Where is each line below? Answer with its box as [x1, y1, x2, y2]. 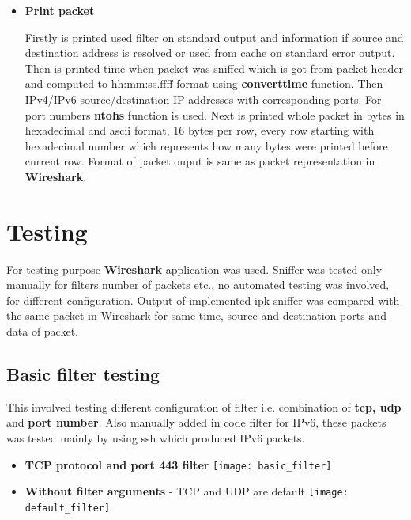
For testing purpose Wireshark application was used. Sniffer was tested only [6, 260, 383, 277]
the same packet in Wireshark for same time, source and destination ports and [6, 307, 386, 324]
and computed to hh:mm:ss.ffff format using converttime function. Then [25, 75, 383, 92]
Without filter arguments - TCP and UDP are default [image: [25, 483, 349, 499]
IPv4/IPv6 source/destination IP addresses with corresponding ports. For [25, 90, 382, 107]
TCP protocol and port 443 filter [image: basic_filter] [25, 456, 332, 473]
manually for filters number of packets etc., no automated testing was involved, [6, 276, 390, 293]
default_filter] [25, 502, 111, 514]
